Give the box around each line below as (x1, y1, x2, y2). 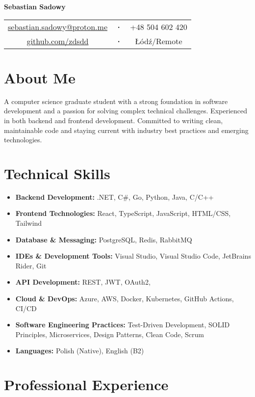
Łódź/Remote (135, 35, 182, 47)
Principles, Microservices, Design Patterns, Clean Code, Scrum (15, 329, 204, 339)
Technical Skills (4, 163, 110, 183)
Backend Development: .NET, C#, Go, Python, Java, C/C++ (15, 191, 214, 202)
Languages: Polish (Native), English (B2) (15, 345, 144, 356)
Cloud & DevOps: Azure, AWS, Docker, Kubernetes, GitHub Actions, (15, 293, 234, 303)
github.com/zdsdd (26, 35, 89, 47)
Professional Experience (4, 374, 169, 395)
